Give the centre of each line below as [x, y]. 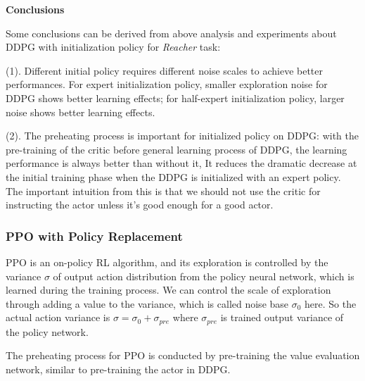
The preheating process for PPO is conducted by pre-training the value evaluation [183, 355]
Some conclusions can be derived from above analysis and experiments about [171, 33]
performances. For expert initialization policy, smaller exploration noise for [167, 84]
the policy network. [47, 331]
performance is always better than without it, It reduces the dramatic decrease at [181, 163]
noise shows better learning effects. [81, 112]
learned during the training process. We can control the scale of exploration [168, 290]
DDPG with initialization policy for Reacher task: [113, 47]
